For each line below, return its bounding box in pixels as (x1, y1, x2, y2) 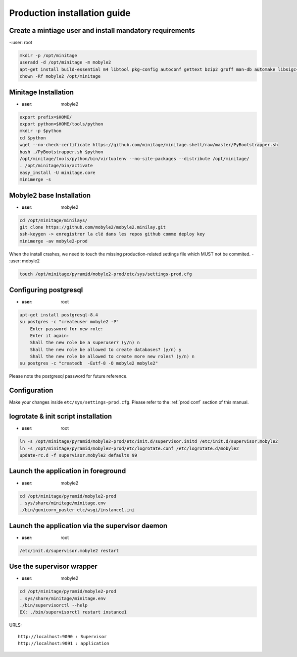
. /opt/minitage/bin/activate (19, 163, 93, 169)
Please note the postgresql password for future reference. (9, 373, 128, 379)
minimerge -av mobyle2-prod (19, 238, 88, 244)
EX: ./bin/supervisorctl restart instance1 (19, 609, 127, 615)
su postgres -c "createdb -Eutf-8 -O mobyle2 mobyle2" (19, 360, 158, 366)
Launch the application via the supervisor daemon (9, 521, 168, 530)
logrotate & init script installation (9, 412, 112, 421)
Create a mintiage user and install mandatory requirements (9, 26, 195, 35)
